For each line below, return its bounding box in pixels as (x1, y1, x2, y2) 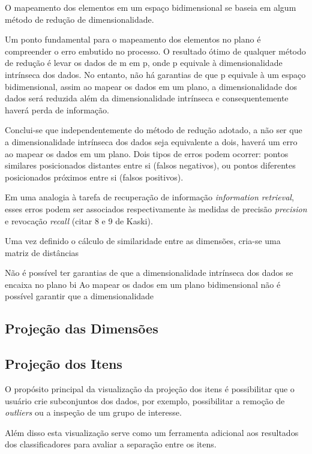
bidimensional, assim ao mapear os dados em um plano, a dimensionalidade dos (5, 80, 298, 92)
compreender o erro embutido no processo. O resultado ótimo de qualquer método (5, 44, 306, 57)
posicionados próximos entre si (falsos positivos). (5, 170, 184, 183)
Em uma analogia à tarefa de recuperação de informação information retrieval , (5, 191, 294, 203)
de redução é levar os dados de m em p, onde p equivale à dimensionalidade (5, 56, 283, 69)
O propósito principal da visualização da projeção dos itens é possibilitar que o (5, 383, 295, 395)
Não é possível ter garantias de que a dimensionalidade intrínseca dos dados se (5, 266, 293, 279)
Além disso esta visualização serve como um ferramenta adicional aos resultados (5, 426, 299, 438)
